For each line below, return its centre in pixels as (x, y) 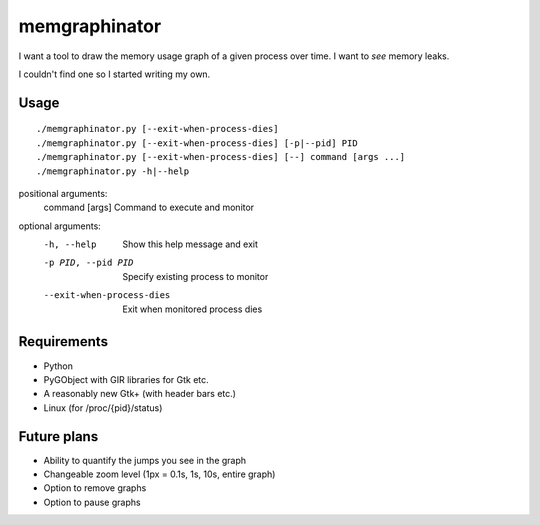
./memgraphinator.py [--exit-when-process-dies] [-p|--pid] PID (197, 143)
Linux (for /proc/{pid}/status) (103, 407)
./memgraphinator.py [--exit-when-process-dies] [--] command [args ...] (221, 157)
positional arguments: (63, 193)
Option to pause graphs (92, 502)
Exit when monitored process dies (192, 309)
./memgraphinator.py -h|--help (113, 171)
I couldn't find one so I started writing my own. (114, 74)
